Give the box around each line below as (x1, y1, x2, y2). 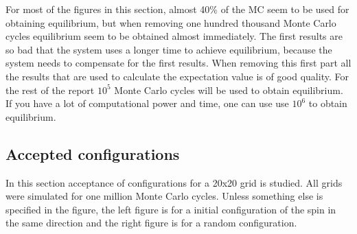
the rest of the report (5, 82, 95, 97)
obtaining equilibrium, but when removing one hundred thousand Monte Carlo (5, 15, 336, 30)
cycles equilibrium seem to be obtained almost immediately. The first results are (5, 29, 343, 43)
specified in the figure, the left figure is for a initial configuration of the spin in (5, 202, 336, 216)
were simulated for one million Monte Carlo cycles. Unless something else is (5, 189, 323, 203)
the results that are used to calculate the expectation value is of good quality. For (5, 69, 349, 83)
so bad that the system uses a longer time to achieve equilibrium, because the (5, 42, 332, 56)
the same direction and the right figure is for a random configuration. (5, 215, 297, 230)
